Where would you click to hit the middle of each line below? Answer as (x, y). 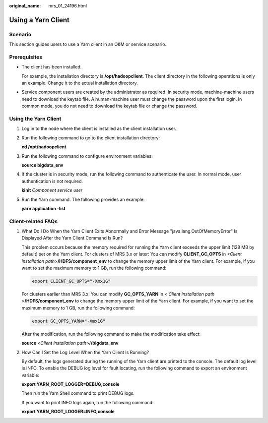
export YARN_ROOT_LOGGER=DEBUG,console (70, 384)
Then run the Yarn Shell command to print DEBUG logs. (78, 393)
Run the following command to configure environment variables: (87, 156)
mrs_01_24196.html (67, 6)
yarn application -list (43, 208)
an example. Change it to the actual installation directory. (80, 83)
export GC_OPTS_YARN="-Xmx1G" (69, 321)
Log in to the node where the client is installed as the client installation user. (99, 128)
